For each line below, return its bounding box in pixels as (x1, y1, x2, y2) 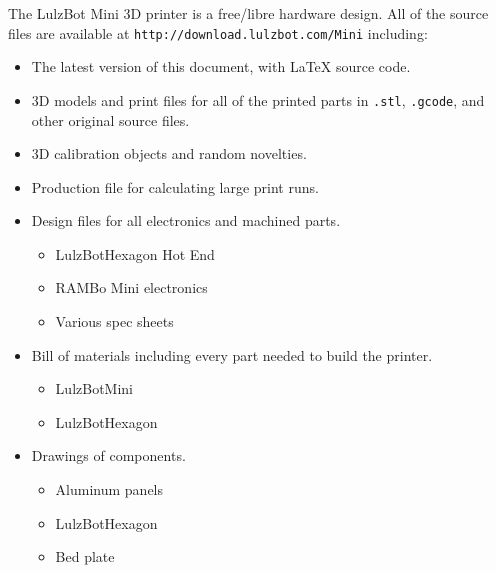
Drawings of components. (31, 445, 186, 466)
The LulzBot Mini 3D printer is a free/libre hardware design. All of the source (8, 3, 489, 23)
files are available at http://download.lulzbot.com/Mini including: (8, 22, 428, 43)
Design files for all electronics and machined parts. (31, 210, 341, 231)
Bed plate (55, 546, 115, 567)
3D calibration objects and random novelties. (31, 143, 307, 164)
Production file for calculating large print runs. (31, 176, 319, 197)
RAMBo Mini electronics (55, 277, 208, 298)
